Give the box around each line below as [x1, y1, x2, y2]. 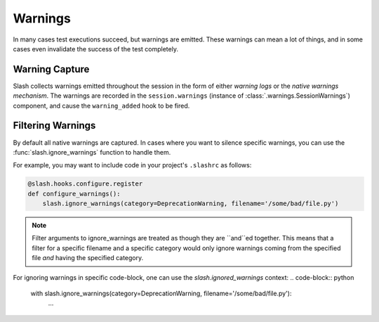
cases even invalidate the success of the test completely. [13, 44, 179, 53]
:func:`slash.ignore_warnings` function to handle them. [13, 148, 171, 156]
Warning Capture [13, 63, 90, 75]
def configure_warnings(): [27, 190, 121, 198]
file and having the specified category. [32, 254, 144, 262]
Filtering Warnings [13, 120, 96, 131]
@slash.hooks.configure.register [27, 180, 143, 188]
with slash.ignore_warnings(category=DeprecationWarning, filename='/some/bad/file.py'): [30, 289, 292, 298]
